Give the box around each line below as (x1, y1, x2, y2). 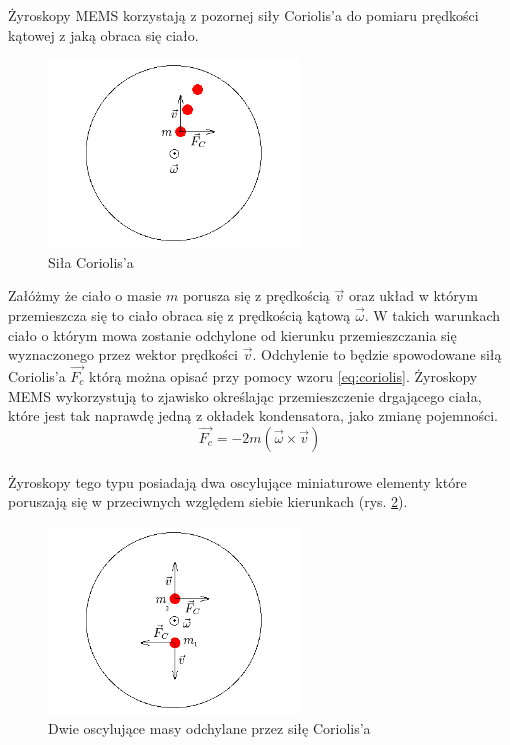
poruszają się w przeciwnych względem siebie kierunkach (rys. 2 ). (8, 491, 408, 512)
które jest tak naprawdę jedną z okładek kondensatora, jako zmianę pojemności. (8, 405, 498, 426)
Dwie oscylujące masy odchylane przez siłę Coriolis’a (48, 718, 371, 739)
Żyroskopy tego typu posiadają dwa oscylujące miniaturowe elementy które (8, 471, 467, 492)
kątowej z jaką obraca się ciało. (8, 24, 199, 45)
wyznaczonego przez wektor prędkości (8, 344, 238, 365)
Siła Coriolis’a (48, 251, 134, 272)
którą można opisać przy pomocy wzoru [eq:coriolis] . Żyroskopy (89, 365, 478, 386)
